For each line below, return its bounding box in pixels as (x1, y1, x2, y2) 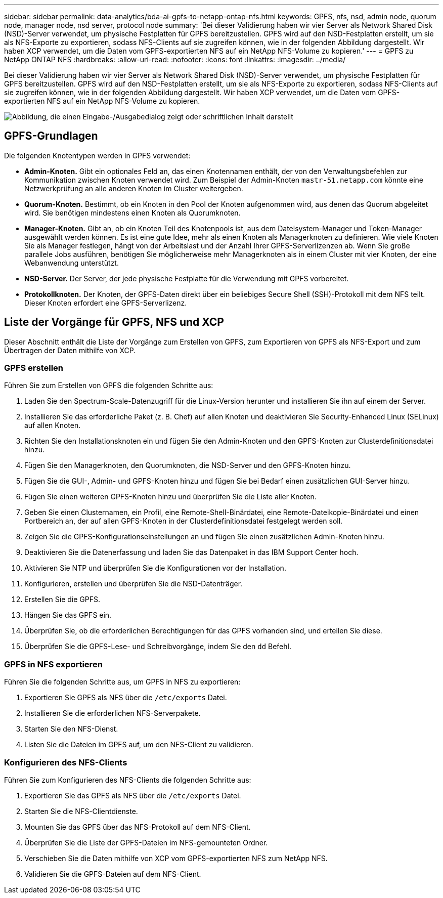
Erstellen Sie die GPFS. (24, 595, 101, 604)
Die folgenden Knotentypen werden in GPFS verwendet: (4, 151, 191, 160)
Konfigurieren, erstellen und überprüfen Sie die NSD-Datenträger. (24, 579, 243, 588)
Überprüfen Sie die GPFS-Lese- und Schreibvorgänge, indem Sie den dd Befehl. (24, 642, 291, 651)
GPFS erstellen (4, 363, 64, 373)
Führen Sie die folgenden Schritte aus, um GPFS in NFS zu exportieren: (4, 677, 241, 687)
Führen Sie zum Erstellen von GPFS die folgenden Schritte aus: (4, 381, 213, 390)
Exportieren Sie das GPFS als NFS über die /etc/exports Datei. (24, 791, 241, 800)
